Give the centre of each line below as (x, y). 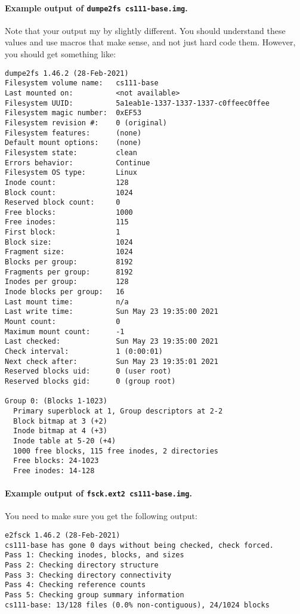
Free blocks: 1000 (69, 212)
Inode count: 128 (67, 182)
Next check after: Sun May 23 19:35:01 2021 (112, 361)
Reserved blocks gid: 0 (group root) (90, 381)
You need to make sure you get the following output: (101, 516)
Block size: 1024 (69, 242)
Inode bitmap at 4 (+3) (60, 431)
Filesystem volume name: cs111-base (82, 83)
